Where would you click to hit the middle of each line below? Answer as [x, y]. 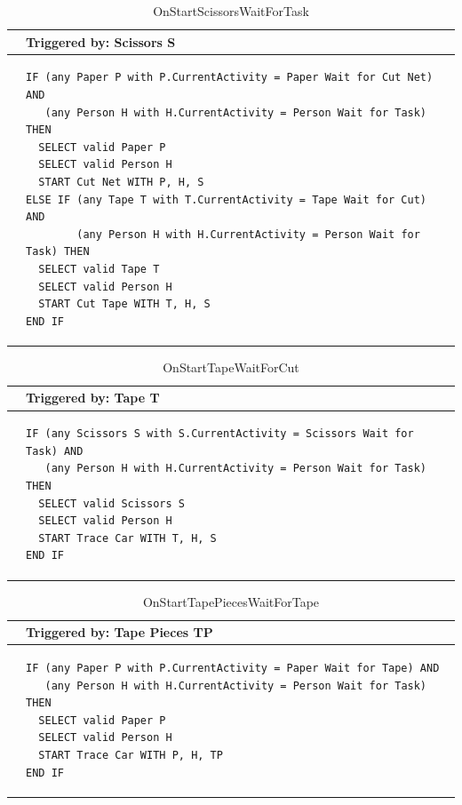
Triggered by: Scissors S [101, 41]
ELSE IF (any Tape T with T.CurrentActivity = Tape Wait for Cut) [227, 199]
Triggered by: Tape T [93, 398]
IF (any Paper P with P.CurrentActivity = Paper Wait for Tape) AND [233, 668]
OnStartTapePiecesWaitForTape [231, 601]
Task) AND [55, 451]
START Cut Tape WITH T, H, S [124, 304]
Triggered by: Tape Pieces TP [119, 632]
